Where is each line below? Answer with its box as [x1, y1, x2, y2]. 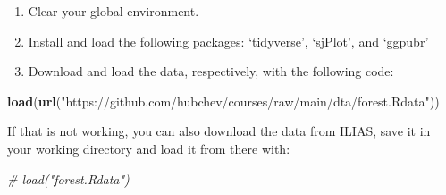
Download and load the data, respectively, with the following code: [28, 62, 394, 81]
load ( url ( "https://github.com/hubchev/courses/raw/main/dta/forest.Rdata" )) [7, 91, 440, 110]
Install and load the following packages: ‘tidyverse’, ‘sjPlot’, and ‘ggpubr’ [28, 31, 429, 50]
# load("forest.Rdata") [7, 169, 130, 188]
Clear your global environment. [28, 2, 199, 20]
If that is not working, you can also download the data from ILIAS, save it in [7, 122, 431, 140]
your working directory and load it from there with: [7, 139, 290, 157]
